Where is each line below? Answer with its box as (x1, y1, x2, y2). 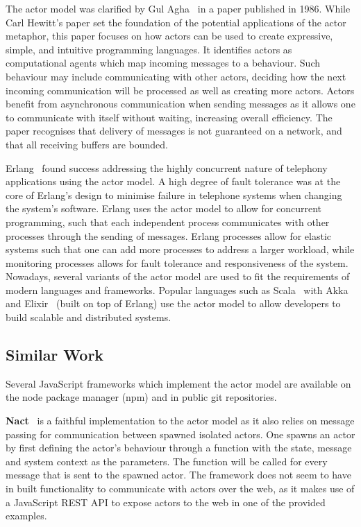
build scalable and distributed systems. (6, 310, 171, 325)
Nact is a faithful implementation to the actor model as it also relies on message (6, 413, 355, 428)
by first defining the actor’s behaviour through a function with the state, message (6, 440, 352, 455)
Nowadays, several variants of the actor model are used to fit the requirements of (6, 269, 350, 284)
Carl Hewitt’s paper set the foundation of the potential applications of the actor (6, 15, 346, 29)
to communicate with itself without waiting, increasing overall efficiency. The (6, 110, 333, 124)
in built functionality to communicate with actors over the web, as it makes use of (6, 481, 355, 496)
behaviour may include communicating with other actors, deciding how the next (6, 69, 346, 83)
